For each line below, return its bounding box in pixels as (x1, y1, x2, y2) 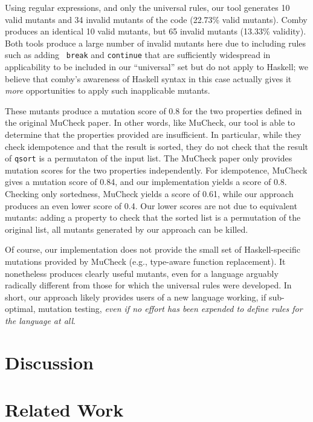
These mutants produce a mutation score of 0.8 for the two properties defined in (5, 104, 302, 117)
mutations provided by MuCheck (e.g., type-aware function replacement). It (5, 255, 286, 267)
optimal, (5, 302, 36, 315)
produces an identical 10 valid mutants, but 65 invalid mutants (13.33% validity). (5, 25, 306, 37)
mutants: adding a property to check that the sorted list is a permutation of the (5, 211, 301, 224)
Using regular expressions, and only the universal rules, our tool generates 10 (5, 1, 290, 13)
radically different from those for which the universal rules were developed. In (5, 279, 292, 291)
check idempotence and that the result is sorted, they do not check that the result (5, 140, 309, 152)
